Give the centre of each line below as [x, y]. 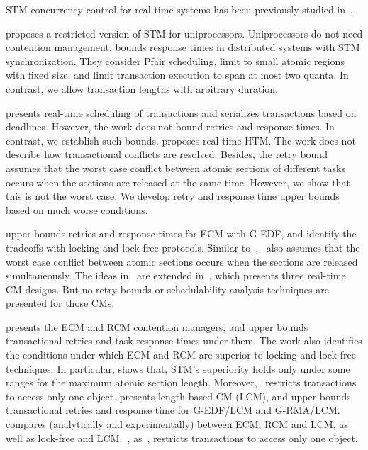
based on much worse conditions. [77, 209]
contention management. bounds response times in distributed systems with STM [183, 47]
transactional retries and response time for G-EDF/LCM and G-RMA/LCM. [173, 410]
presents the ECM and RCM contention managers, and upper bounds [157, 326]
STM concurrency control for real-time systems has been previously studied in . [179, 9]
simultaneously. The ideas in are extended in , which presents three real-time [176, 275]
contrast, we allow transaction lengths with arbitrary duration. [142, 88]
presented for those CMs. [60, 303]
